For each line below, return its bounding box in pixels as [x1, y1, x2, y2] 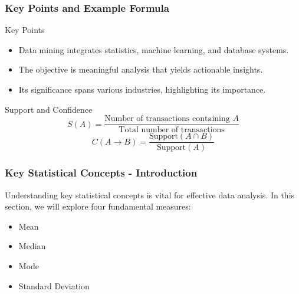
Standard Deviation [18, 279, 90, 292]
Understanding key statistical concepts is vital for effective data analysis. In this [5, 188, 295, 201]
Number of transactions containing [104, 115, 230, 123]
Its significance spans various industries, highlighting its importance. [18, 83, 266, 95]
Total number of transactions [119, 126, 225, 135]
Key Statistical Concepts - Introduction [5, 165, 198, 180]
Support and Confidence [5, 103, 93, 115]
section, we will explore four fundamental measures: [5, 200, 191, 213]
